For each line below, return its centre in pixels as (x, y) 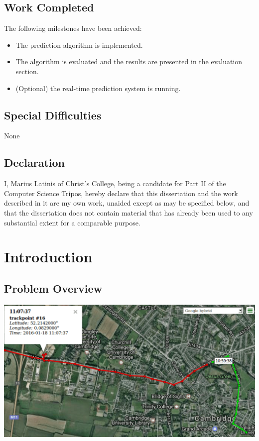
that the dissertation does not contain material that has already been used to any (129, 212)
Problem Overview (53, 288)
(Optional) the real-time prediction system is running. (98, 88)
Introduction (48, 257)
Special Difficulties (53, 115)
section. (27, 71)
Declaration (35, 163)
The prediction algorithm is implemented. (79, 45)
